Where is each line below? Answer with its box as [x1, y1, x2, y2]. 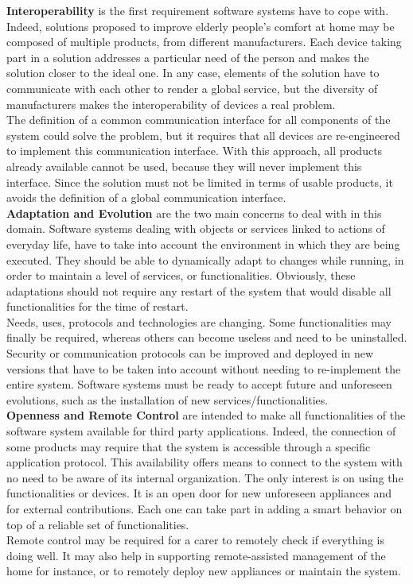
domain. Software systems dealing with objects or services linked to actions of [6, 220, 385, 237]
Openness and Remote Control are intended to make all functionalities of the [6, 407, 406, 423]
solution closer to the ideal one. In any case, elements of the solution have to [6, 64, 380, 81]
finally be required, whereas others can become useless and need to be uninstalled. [6, 329, 407, 346]
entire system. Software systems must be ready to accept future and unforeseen [6, 376, 392, 393]
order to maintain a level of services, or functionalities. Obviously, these [6, 267, 356, 284]
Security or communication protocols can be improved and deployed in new [6, 345, 374, 362]
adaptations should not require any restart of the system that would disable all [6, 282, 392, 299]
